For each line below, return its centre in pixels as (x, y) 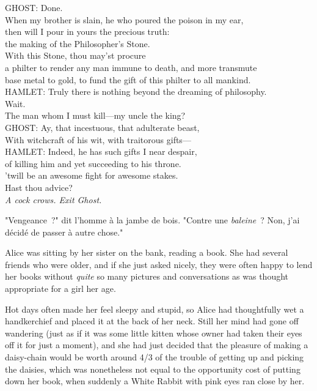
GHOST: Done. (34, 7)
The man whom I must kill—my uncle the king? (95, 115)
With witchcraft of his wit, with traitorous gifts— (98, 139)
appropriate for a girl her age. (60, 289)
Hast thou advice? (39, 187)
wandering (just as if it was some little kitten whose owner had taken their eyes (154, 333)
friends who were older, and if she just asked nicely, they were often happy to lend (159, 264)
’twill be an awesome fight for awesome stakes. (92, 175)
